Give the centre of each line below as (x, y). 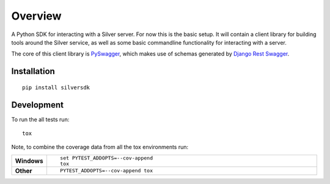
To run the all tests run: (40, 119)
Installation (33, 71)
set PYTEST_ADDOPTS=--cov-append (106, 158)
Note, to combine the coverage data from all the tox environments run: (100, 147)
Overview (36, 16)
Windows (29, 161)
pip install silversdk (56, 87)
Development (38, 105)
